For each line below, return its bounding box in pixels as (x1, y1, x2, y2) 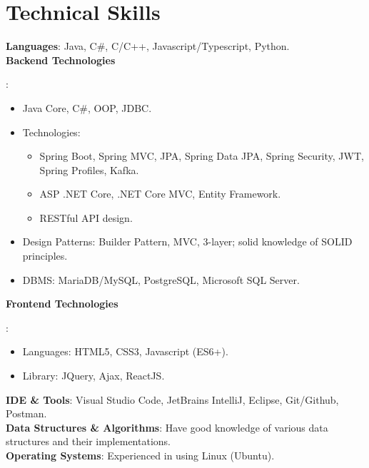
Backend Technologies (6, 52, 116, 67)
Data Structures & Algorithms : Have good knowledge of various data (6, 419, 328, 434)
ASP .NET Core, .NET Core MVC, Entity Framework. (39, 186, 281, 201)
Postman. (6, 406, 47, 421)
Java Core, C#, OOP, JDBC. (22, 100, 152, 115)
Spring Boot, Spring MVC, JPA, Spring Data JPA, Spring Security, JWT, (39, 148, 364, 163)
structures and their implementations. (6, 434, 171, 449)
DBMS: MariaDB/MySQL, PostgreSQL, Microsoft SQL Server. (22, 272, 300, 287)
